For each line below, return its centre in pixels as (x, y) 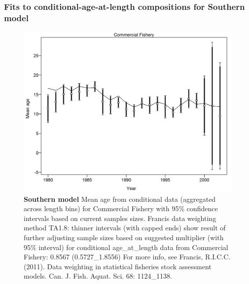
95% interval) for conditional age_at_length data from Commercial (126, 247)
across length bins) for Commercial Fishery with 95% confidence (121, 208)
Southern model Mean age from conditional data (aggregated (120, 199)
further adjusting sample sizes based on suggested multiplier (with (124, 237)
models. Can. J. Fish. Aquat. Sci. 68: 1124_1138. (98, 276)
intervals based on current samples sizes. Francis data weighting (120, 218)
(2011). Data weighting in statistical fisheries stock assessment (118, 266)
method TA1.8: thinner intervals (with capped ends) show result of (125, 228)
